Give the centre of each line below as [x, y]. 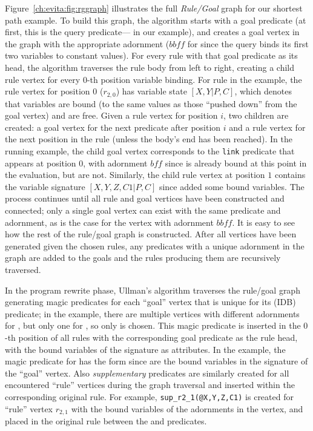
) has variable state [151, 91]
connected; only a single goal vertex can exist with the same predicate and [143, 210]
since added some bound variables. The [232, 186]
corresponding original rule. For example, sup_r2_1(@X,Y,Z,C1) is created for [149, 396]
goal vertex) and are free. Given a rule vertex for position [111, 115]
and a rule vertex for [267, 127]
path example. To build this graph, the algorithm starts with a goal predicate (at [156, 20]
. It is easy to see [264, 222]
